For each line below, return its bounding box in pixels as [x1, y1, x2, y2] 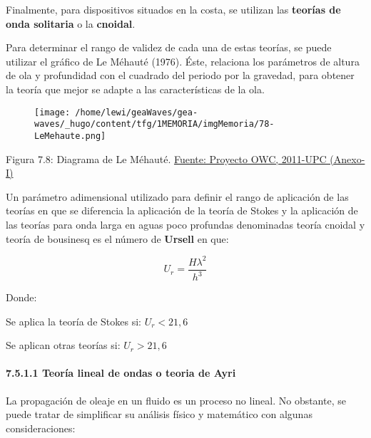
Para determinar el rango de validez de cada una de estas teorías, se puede [6, 40, 332, 55]
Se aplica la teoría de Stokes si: [6, 313, 141, 328]
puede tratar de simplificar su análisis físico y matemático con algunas [6, 407, 312, 422]
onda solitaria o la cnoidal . [6, 16, 136, 31]
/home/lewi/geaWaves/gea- [75, 107, 198, 118]
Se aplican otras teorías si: [6, 338, 121, 353]
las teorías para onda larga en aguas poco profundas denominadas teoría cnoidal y [6, 217, 365, 231]
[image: [34, 107, 71, 118]
